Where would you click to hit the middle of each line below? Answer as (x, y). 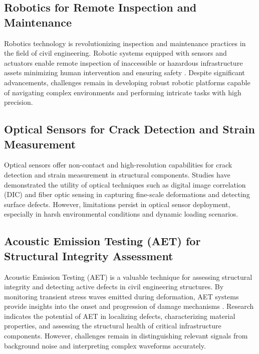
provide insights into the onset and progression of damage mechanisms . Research (129, 306)
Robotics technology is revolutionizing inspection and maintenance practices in (125, 43)
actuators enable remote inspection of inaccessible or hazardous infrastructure (123, 62)
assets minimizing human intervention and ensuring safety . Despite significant (124, 72)
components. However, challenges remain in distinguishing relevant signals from (126, 336)
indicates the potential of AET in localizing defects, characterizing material (120, 316)
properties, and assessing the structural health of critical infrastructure (113, 326)
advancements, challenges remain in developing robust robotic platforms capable (127, 82)
